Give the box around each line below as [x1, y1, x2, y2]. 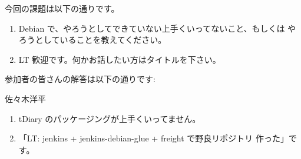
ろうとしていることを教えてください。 [18, 33, 167, 46]
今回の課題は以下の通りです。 [5, 2, 120, 14]
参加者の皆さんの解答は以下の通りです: [5, 73, 156, 85]
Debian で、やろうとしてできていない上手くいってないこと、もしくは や [18, 22, 296, 34]
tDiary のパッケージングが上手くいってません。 [18, 112, 201, 124]
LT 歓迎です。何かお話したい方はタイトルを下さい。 [18, 53, 221, 65]
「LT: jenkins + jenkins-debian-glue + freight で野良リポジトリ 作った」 [18, 132, 289, 144]
